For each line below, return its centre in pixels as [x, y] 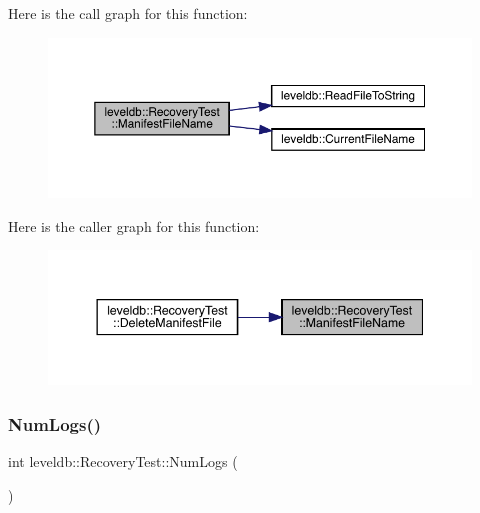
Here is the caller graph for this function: [134, 225]
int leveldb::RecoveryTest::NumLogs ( [123, 460]
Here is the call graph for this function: [128, 13]
